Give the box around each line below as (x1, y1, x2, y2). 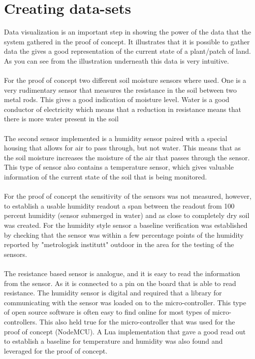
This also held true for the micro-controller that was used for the (39, 316, 235, 326)
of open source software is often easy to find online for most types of (4, 307, 210, 317)
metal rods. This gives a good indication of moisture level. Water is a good (4, 94, 229, 105)
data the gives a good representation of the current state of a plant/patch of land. (4, 46, 251, 56)
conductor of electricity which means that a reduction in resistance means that (4, 104, 241, 114)
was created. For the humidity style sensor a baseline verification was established (4, 220, 248, 230)
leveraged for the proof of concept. (4, 345, 108, 356)
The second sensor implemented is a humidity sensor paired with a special (4, 133, 227, 143)
